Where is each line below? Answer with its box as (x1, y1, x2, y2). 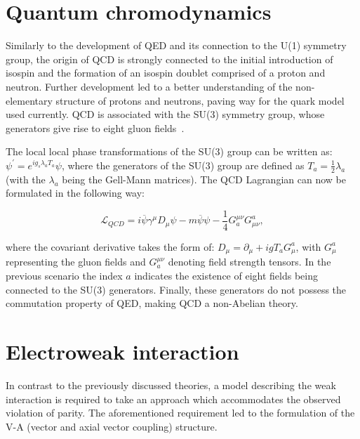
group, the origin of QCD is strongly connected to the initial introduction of (6, 51, 333, 66)
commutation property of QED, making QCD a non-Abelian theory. (6, 296, 298, 310)
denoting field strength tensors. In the (168, 254, 331, 269)
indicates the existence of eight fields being (134, 268, 318, 282)
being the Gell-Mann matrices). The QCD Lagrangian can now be (62, 171, 346, 186)
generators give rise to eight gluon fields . (6, 120, 185, 135)
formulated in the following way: (6, 185, 145, 200)
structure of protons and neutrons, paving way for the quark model (55, 93, 345, 107)
